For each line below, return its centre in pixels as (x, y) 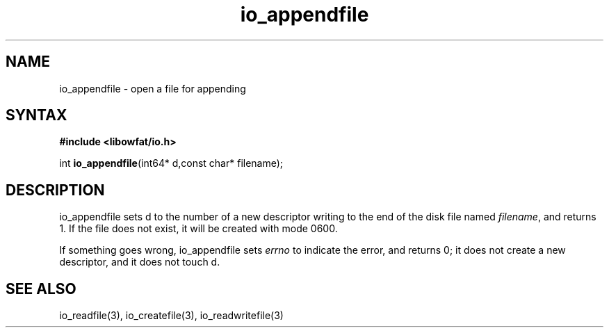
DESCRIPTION (55, 190)
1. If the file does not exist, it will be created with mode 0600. (198, 229)
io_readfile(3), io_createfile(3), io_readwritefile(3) (171, 316)
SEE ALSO (41, 289)
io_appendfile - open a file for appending (153, 88)
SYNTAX (36, 115)
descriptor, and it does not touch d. (140, 262)
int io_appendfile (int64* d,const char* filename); (171, 163)
